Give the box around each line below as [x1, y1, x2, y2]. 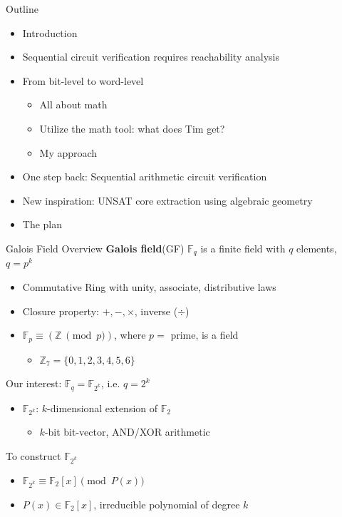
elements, [296, 240, 337, 255]
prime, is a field [170, 327, 239, 342]
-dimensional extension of [47, 400, 158, 415]
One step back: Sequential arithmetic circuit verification [22, 169, 267, 184]
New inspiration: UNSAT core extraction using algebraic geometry [22, 193, 313, 208]
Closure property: [22, 303, 99, 318]
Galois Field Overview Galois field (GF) [6, 240, 185, 255]
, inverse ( [134, 303, 178, 318]
